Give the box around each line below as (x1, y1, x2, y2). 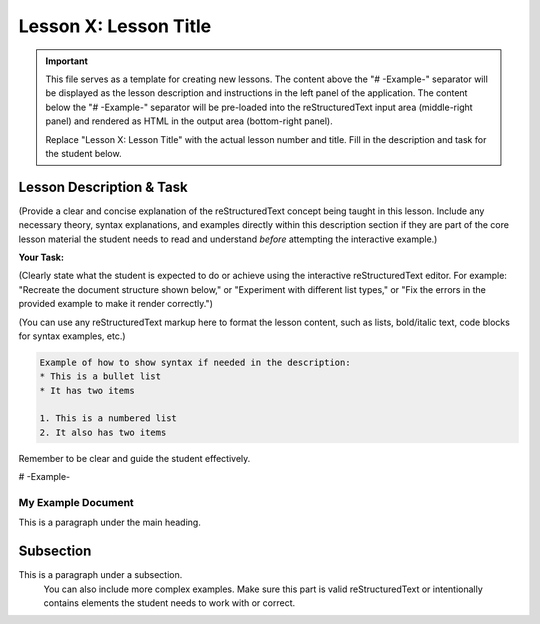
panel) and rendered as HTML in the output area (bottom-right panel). (45, 115, 334, 127)
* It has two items (39, 385, 135, 396)
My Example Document (18, 496, 134, 509)
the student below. (45, 147, 122, 159)
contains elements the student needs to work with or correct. (43, 597, 295, 609)
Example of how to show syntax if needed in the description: (39, 356, 351, 368)
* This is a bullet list (39, 371, 162, 382)
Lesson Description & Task (18, 178, 189, 195)
